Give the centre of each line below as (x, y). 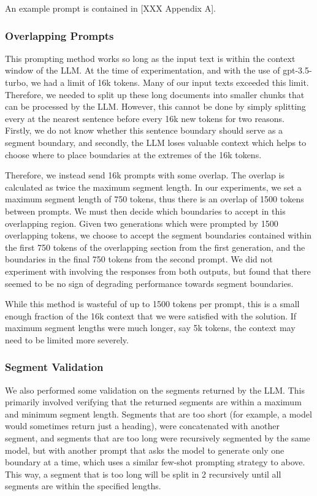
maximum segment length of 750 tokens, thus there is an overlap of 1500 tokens (155, 199)
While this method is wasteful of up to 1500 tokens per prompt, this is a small (152, 304)
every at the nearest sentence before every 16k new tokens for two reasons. (145, 118)
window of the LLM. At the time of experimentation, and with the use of (143, 70)
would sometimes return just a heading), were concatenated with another (142, 426)
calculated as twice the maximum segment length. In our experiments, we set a (153, 187)
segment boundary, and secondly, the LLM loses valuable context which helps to (156, 142)
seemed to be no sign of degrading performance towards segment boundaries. (149, 283)
